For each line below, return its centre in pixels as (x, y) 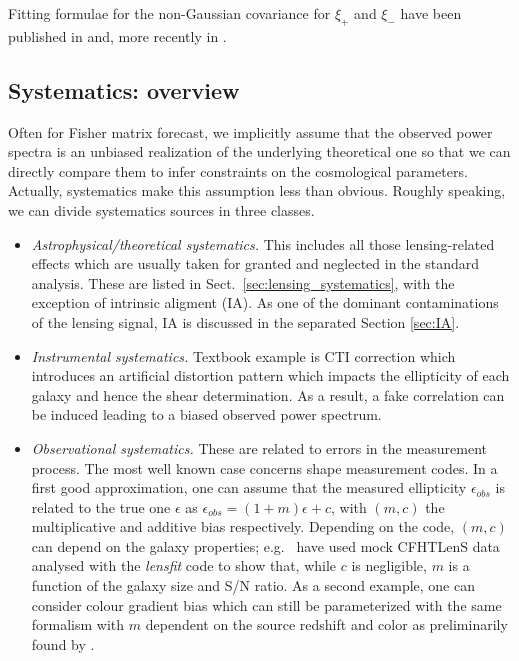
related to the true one (101, 506)
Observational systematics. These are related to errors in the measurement (259, 447)
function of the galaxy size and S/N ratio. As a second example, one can (253, 585)
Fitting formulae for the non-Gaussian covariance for (169, 13)
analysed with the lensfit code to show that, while (184, 565)
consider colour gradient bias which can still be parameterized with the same (266, 604)
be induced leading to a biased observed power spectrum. (206, 414)
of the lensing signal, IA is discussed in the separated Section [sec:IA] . (245, 321)
